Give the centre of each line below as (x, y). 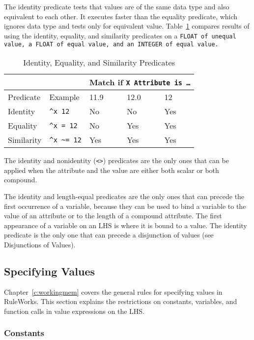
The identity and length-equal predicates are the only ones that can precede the (124, 196)
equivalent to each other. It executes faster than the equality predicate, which (121, 16)
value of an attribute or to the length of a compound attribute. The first (113, 216)
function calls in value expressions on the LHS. (74, 311)
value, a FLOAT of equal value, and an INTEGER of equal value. (111, 45)
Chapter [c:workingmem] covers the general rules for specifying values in (113, 291)
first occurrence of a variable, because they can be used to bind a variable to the (125, 206)
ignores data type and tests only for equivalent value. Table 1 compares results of (127, 26)
